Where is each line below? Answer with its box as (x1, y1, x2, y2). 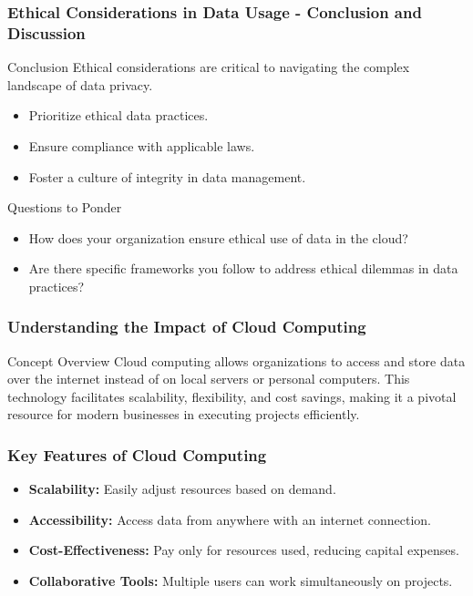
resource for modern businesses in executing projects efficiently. (7, 405, 360, 424)
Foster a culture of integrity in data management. (28, 167, 306, 186)
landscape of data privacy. (7, 75, 153, 94)
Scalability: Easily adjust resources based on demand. (28, 479, 336, 498)
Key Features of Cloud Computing (7, 444, 267, 466)
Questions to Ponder (7, 198, 122, 217)
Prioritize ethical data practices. (28, 106, 209, 125)
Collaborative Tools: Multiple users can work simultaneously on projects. (28, 571, 453, 591)
